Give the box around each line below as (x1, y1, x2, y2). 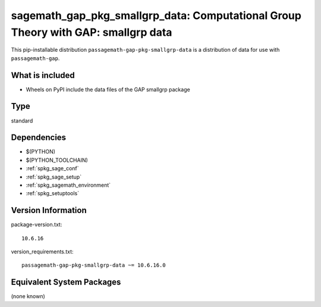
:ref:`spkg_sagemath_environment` (26, 181, 111, 189)
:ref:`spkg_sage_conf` (26, 165, 80, 172)
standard (11, 117, 33, 124)
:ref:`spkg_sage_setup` (26, 173, 82, 180)
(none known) (11, 293, 46, 300)
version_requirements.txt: (11, 248, 74, 255)
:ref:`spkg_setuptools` (26, 190, 80, 197)
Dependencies (11, 133, 67, 143)
